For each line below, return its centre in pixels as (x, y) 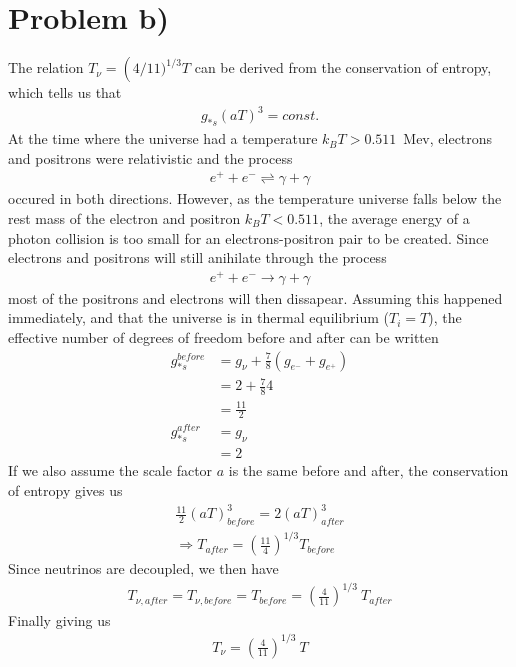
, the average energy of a (394, 217)
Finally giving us (59, 619)
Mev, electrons (448, 138)
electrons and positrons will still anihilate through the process (197, 257)
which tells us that (65, 92)
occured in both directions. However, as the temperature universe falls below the (255, 198)
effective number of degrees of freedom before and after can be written (223, 337)
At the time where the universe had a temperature (163, 138)
